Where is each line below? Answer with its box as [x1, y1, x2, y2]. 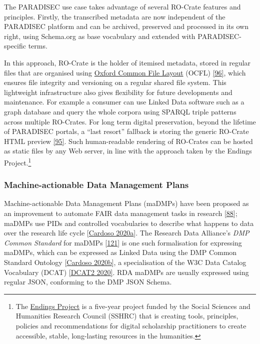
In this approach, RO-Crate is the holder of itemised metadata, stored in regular [4, 57, 251, 67]
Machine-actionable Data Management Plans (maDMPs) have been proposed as [4, 198, 249, 208]
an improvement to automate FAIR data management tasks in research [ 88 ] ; [4, 207, 237, 218]
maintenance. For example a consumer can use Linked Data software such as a [4, 96, 244, 107]
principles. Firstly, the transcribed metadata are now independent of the [4, 11, 225, 21]
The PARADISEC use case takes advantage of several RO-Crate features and [4, 1, 241, 11]
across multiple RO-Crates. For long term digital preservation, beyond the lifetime [4, 116, 256, 126]
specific [4, 40, 26, 51]
